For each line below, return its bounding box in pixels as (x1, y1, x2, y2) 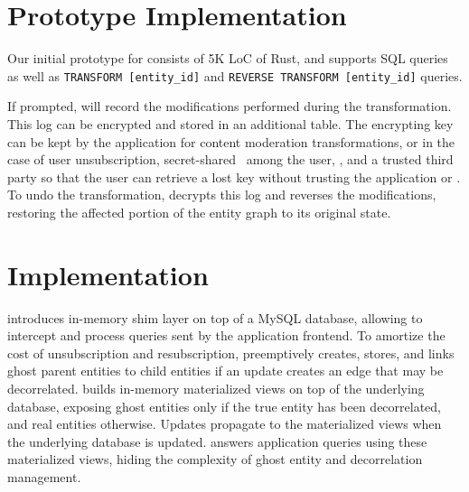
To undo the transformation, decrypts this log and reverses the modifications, (7, 185, 436, 204)
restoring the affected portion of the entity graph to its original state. (7, 202, 391, 221)
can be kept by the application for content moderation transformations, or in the (7, 132, 455, 151)
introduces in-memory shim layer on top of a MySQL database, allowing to (7, 308, 423, 327)
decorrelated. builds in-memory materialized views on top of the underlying (7, 379, 425, 398)
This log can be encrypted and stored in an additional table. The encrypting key (7, 114, 454, 133)
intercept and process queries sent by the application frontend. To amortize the (7, 326, 446, 345)
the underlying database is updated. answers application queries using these (7, 432, 427, 450)
